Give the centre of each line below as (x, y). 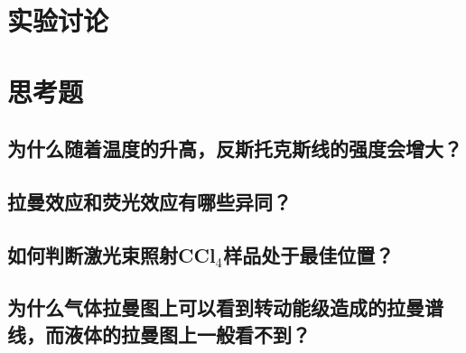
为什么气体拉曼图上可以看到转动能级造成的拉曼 (216, 307)
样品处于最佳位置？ (309, 254)
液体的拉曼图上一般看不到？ (187, 334)
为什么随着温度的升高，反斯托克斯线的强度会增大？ (235, 149)
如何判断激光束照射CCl (112, 254)
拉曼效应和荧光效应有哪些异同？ (149, 201)
